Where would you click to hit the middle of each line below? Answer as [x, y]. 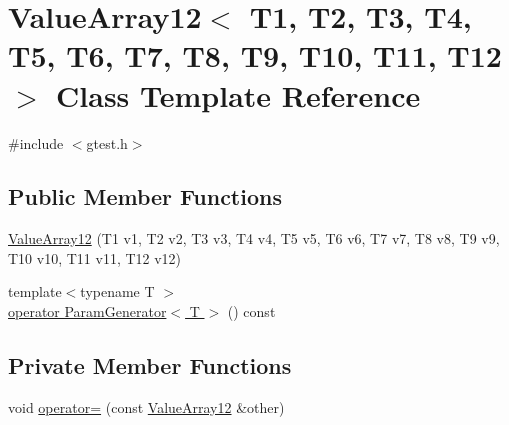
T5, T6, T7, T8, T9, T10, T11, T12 [255, 55]
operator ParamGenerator [87, 311]
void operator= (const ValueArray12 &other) [146, 406]
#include [36, 142]
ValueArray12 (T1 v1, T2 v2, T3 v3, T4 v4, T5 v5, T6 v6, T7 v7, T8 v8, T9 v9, [254, 238]
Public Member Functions [145, 196]
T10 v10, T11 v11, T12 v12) [95, 257]
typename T [117, 291]
